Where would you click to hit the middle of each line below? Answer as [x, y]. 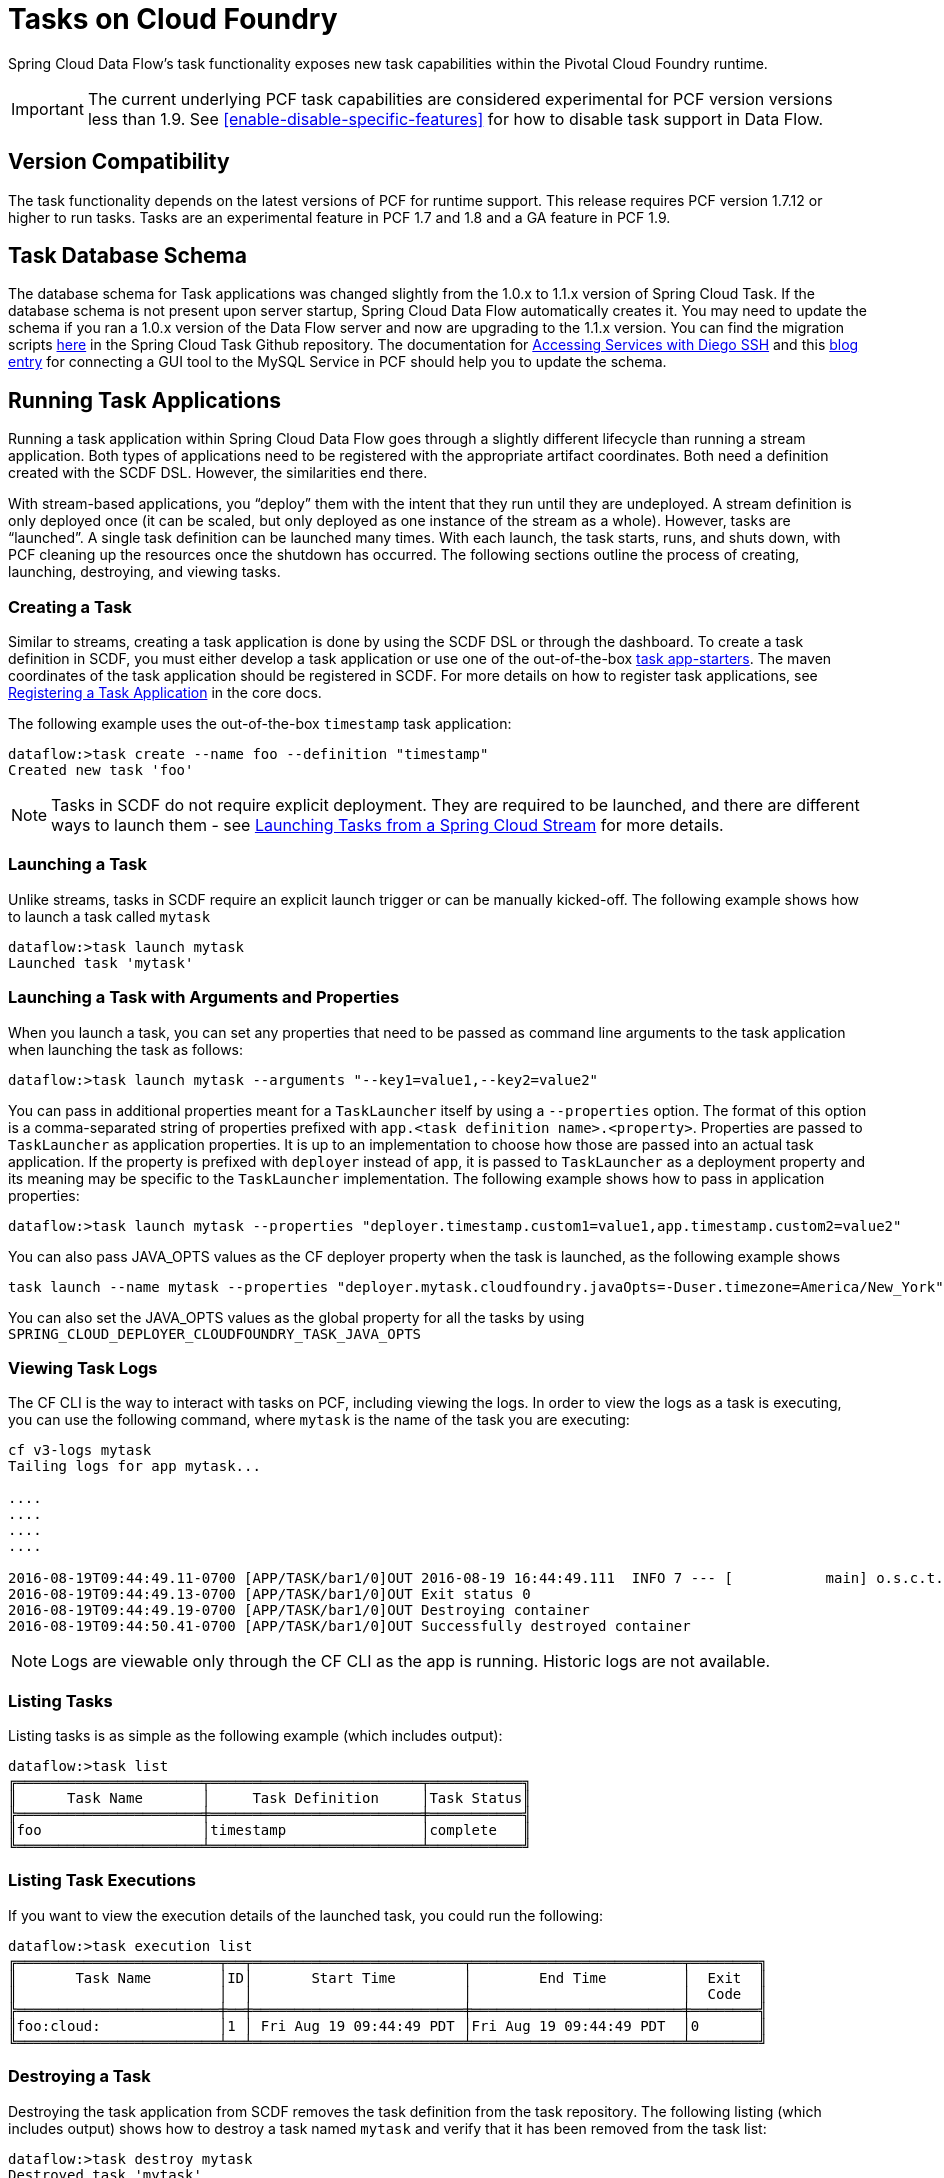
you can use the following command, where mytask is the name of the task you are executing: [319, 1420]
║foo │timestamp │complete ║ [269, 1830]
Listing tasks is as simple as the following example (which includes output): [255, 1736]
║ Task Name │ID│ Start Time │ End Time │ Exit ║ [387, 1977]
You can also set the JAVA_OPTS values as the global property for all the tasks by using [296, 1317]
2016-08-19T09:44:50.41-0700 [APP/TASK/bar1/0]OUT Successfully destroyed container [349, 1626]
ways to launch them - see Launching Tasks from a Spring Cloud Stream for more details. [387, 825]
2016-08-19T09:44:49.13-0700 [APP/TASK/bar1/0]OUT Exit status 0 [269, 1594]
